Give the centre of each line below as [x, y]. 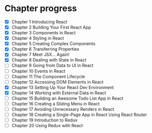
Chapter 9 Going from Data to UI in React [53, 65]
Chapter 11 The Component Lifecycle [48, 76]
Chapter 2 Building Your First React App [51, 27]
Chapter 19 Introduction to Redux [45, 120]
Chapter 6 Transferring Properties [45, 49]
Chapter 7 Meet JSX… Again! [40, 55]
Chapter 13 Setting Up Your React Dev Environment [63, 87]
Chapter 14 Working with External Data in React [59, 93]
